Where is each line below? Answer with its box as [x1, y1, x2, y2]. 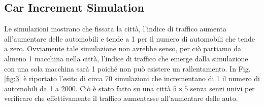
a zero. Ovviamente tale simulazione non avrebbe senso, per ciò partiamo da [4, 43, 242, 54]
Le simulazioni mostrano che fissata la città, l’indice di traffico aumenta [4, 23, 227, 34]
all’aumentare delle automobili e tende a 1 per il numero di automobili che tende [4, 33, 255, 44]
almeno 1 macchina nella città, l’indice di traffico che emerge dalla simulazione [4, 53, 248, 63]
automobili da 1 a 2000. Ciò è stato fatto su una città [4, 83, 171, 93]
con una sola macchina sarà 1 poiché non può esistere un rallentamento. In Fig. [4, 63, 251, 74]
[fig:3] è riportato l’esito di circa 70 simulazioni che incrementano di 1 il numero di [4, 73, 260, 84]
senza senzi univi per [190, 83, 255, 93]
